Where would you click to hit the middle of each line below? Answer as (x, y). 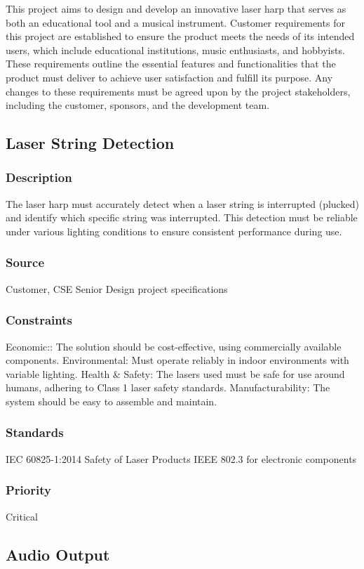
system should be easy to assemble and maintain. (112, 401)
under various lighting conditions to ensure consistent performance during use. (174, 231)
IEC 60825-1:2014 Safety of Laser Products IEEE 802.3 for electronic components (181, 458)
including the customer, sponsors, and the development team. (138, 105)
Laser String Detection (90, 143)
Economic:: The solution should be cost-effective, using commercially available (174, 346)
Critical (22, 516)
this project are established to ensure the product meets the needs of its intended (180, 36)
